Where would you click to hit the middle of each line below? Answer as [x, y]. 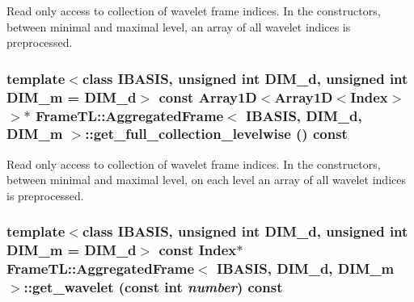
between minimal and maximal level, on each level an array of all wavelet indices [206, 180]
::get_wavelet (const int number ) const [153, 287]
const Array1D [208, 96]
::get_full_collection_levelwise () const [216, 134]
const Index [198, 250]
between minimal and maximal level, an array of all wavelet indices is [179, 26]
